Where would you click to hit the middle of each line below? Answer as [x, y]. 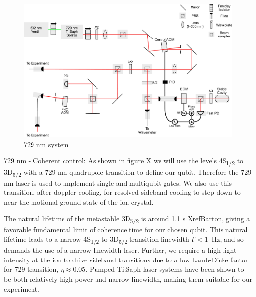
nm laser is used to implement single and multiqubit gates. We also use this [118, 182]
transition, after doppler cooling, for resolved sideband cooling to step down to [122, 192]
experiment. [22, 288]
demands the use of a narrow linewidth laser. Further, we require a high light [120, 250]
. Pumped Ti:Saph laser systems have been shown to [165, 269]
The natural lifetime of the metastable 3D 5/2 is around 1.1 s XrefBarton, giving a [127, 219]
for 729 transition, [31, 269]
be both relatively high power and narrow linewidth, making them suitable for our [128, 279]
